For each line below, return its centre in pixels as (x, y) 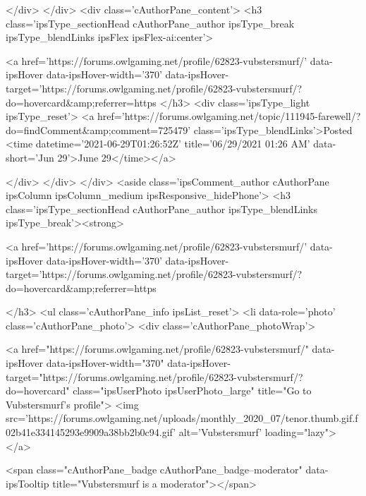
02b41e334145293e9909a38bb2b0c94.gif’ (91, 432)
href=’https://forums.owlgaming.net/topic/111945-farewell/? (229, 116)
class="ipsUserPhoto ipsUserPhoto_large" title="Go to (192, 391)
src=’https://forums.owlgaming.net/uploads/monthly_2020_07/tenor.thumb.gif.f (182, 418)
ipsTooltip (28, 483)
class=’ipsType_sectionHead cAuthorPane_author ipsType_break (150, 23)
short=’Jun (30, 157)
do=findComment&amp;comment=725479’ (98, 129)
